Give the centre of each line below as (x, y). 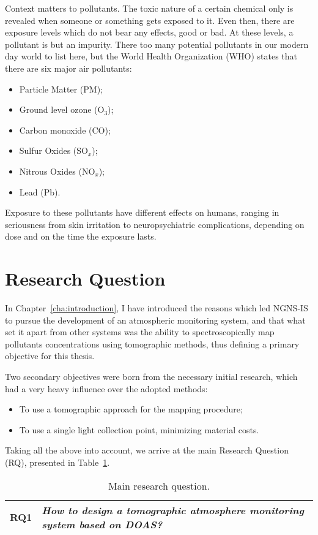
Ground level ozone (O (62, 109)
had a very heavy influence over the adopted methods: (106, 388)
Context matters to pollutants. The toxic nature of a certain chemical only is (149, 8)
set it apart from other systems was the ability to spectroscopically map (140, 332)
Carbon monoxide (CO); (65, 130)
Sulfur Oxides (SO (54, 150)
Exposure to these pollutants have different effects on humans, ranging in (142, 212)
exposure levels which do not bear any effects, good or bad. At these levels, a (149, 32)
